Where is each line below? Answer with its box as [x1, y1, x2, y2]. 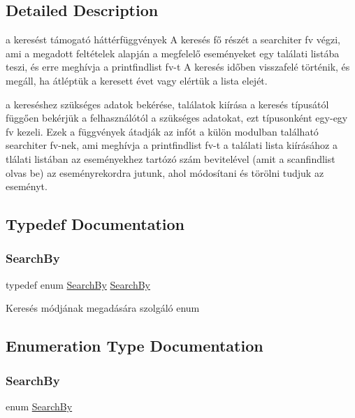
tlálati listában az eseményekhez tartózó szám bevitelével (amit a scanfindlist [6, 151, 335, 166]
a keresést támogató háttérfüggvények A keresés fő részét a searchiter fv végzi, [6, 32, 340, 47]
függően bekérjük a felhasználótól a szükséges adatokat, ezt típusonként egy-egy [6, 110, 348, 125]
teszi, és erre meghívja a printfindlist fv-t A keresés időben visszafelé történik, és [6, 59, 350, 74]
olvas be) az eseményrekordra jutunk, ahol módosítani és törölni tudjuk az [6, 165, 324, 180]
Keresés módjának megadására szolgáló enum [6, 301, 200, 315]
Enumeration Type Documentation [6, 335, 263, 356]
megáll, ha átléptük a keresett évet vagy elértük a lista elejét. [6, 73, 268, 87]
